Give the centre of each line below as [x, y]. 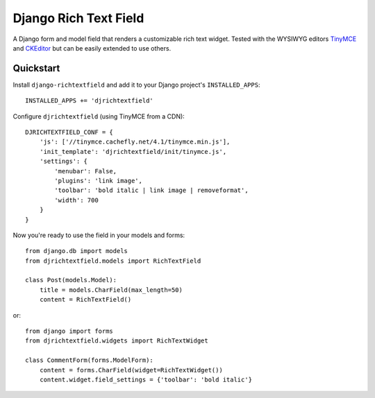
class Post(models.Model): [71, 280]
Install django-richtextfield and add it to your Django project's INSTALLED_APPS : [136, 85]
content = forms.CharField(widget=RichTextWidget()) [131, 370]
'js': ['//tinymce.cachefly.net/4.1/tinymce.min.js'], [135, 142]
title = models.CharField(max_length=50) [111, 290]
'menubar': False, [86, 171]
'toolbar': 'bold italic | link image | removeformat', [152, 190]
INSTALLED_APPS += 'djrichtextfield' [90, 101]
